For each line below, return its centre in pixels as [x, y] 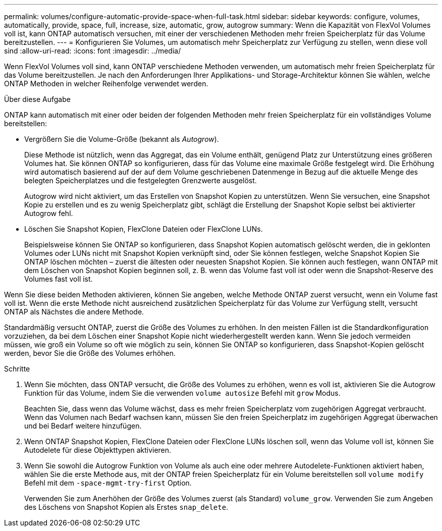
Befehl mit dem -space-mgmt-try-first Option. [108, 483]
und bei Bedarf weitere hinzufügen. [83, 426]
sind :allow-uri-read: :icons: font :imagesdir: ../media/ [93, 51]
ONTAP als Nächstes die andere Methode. [74, 312]
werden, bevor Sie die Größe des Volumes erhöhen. [90, 353]
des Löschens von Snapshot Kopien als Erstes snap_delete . [126, 507]
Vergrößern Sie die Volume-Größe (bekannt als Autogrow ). [122, 139]
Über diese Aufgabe [37, 99]
